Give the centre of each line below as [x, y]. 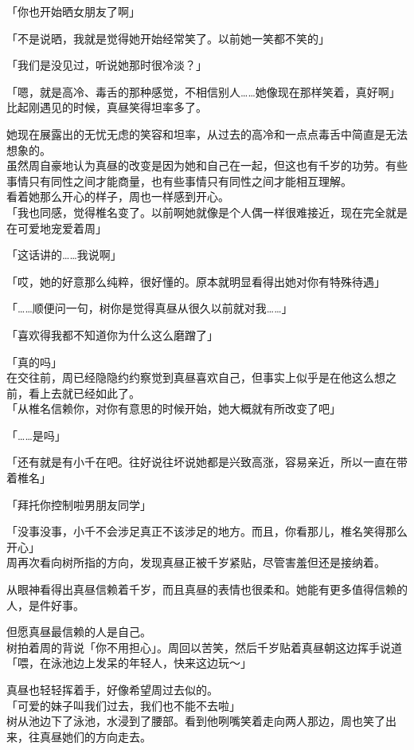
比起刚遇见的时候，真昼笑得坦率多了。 [107, 107]
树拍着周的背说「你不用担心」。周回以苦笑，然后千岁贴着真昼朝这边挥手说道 [204, 647]
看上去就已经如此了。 [84, 393]
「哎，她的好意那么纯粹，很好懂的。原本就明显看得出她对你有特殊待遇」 [196, 281]
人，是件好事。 [45, 605]
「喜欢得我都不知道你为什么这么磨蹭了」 [112, 334]
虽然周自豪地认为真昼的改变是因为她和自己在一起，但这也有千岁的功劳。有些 [207, 165]
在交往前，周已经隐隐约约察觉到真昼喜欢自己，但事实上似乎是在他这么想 [196, 377]
